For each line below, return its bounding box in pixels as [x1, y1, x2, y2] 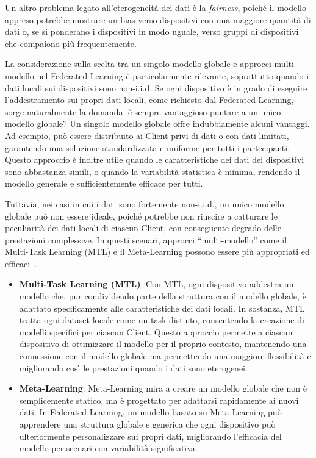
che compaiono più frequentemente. [5, 37, 137, 49]
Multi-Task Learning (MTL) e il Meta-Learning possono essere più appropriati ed [5, 245, 310, 258]
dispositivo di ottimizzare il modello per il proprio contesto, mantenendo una [19, 337, 307, 350]
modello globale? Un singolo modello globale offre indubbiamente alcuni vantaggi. [5, 117, 310, 130]
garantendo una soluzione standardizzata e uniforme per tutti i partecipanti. [5, 141, 290, 154]
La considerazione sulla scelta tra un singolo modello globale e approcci [5, 57, 271, 70]
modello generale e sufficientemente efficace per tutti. [5, 177, 203, 190]
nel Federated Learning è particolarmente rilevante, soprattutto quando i [37, 69, 309, 82]
